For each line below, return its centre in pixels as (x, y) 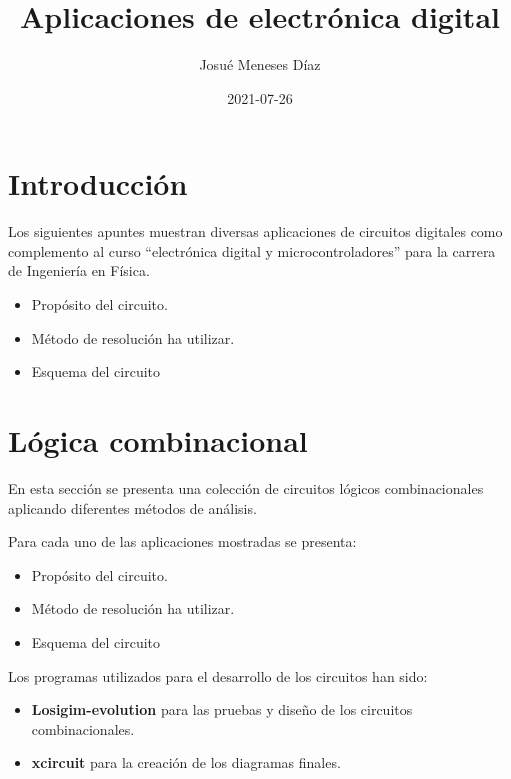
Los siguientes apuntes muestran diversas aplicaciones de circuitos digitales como (255, 231)
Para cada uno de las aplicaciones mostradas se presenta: (182, 541)
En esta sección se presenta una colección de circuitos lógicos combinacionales (246, 487)
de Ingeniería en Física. (79, 270)
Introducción (98, 183)
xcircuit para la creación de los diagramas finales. (186, 762)
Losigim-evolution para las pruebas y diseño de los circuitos (222, 709)
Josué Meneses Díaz (260, 64)
